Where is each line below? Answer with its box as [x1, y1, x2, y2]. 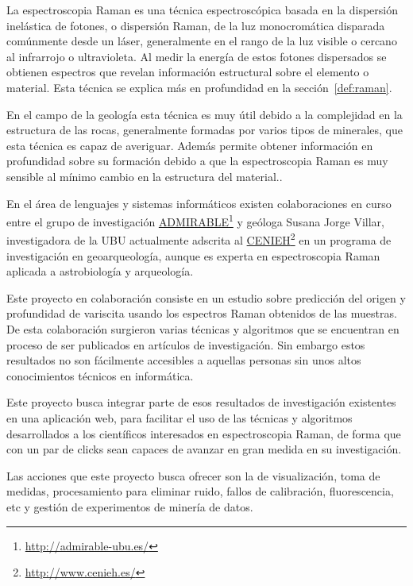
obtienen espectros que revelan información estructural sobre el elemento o [6, 64, 369, 80]
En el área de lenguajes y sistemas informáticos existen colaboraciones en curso [6, 195, 392, 211]
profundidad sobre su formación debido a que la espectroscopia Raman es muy [6, 152, 388, 169]
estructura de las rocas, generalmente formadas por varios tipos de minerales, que [6, 121, 403, 138]
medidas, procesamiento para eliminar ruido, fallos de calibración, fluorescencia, [6, 483, 394, 499]
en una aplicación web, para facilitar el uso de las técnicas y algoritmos [6, 409, 353, 426]
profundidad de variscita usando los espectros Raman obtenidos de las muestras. [6, 305, 397, 322]
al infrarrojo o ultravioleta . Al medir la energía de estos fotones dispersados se [6, 48, 387, 64]
